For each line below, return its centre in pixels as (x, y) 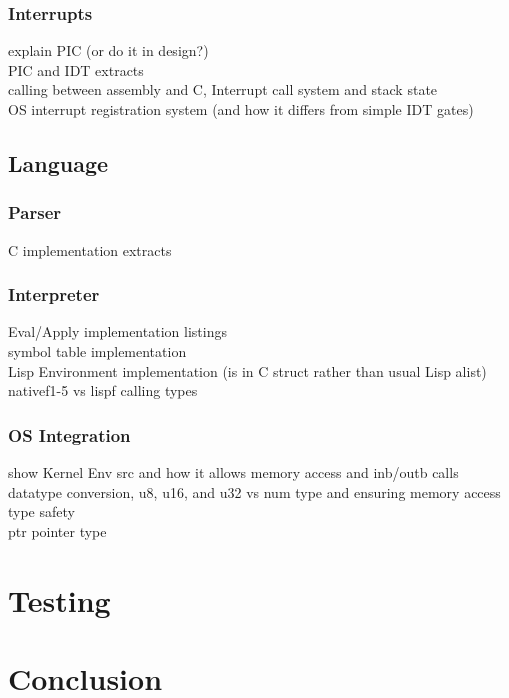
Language (58, 162)
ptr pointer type (57, 530)
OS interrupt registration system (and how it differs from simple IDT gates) (241, 109)
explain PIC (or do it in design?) (108, 50)
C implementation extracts (90, 249)
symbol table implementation (97, 351)
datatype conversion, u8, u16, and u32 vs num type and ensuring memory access (254, 491)
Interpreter (54, 294)
